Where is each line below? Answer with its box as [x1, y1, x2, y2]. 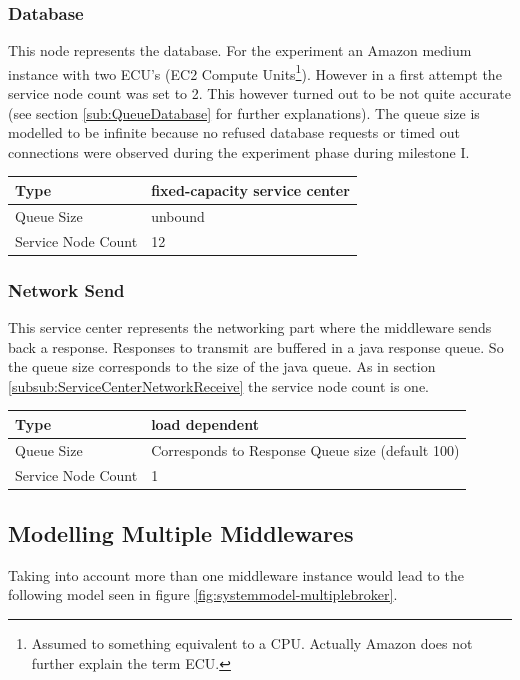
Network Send [8, 277, 125, 302]
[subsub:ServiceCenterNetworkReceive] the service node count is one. [8, 375, 430, 396]
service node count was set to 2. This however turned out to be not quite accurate [8, 83, 511, 104]
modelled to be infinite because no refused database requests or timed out [8, 122, 460, 143]
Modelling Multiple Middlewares [8, 517, 354, 548]
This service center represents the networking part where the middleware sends [8, 316, 492, 337]
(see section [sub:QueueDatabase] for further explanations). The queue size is [8, 102, 480, 123]
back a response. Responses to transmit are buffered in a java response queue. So [8, 336, 504, 357]
